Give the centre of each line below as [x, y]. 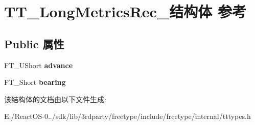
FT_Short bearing [35, 82]
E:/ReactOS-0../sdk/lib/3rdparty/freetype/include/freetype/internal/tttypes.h [127, 116]
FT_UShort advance [39, 65]
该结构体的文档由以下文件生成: [55, 99]
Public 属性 [34, 43]
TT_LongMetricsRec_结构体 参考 [125, 11]
